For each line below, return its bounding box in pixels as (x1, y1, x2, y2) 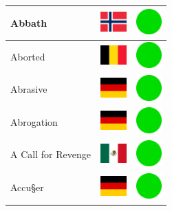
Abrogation (10, 114, 58, 129)
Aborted (10, 49, 45, 63)
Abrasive (10, 82, 47, 96)
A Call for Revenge (10, 147, 91, 162)
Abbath (10, 15, 47, 30)
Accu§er (10, 180, 44, 195)
